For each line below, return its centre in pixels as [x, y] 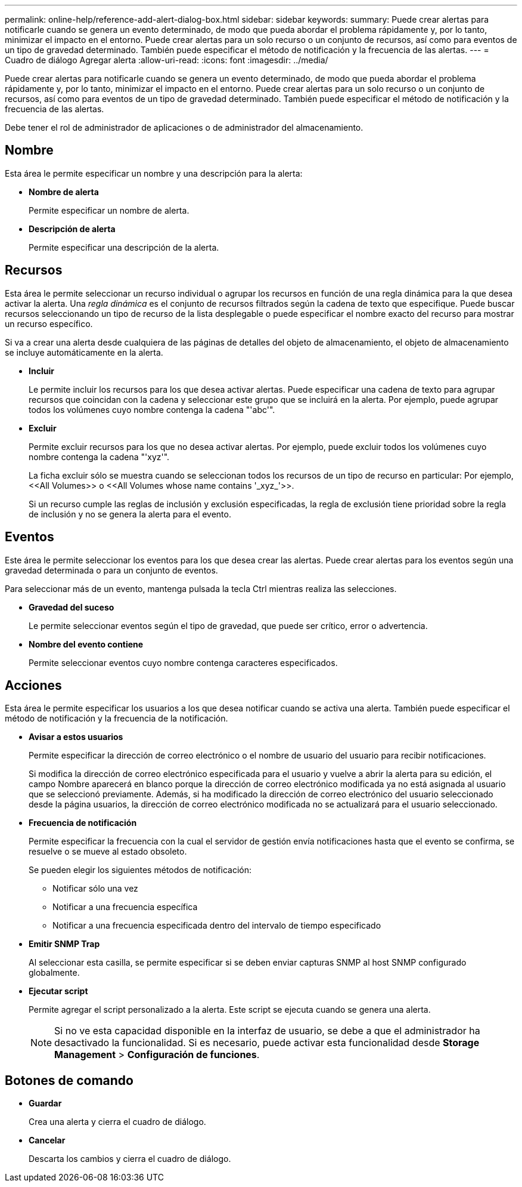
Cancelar [47, 1140]
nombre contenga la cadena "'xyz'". [99, 457]
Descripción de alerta [72, 229]
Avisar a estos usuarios [76, 737]
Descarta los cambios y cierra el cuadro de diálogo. [130, 1159]
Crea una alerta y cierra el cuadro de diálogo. [117, 1122]
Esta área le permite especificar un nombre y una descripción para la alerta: [154, 173]
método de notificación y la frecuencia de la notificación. [116, 719]
